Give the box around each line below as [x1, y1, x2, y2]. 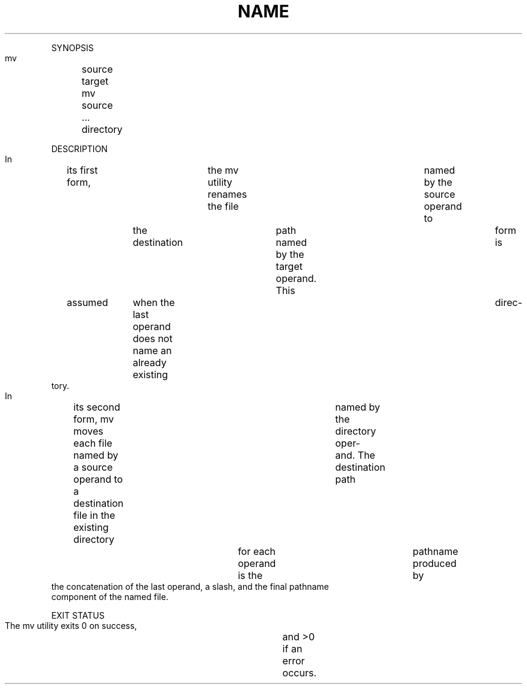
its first [67, 164, 98, 176]
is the [238, 569, 263, 581]
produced [413, 557, 457, 569]
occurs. [282, 666, 317, 679]
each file [73, 436, 112, 449]
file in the [73, 509, 116, 521]
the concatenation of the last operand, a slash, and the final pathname [51, 581, 329, 592]
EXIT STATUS [51, 610, 105, 620]
